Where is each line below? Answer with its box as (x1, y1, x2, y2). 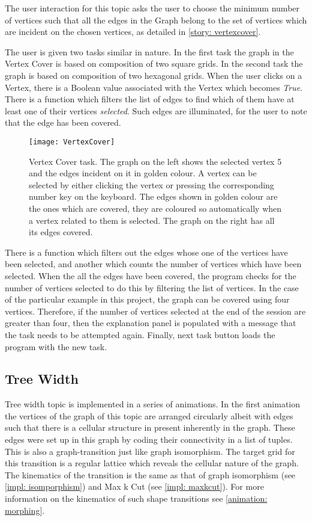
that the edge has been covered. (5, 116, 121, 129)
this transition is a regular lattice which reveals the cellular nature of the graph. (5, 457, 299, 469)
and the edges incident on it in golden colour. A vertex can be (29, 167, 257, 179)
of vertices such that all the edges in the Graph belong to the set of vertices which (5, 13, 307, 26)
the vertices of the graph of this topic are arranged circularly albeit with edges (5, 409, 293, 422)
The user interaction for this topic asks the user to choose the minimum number (5, 2, 300, 14)
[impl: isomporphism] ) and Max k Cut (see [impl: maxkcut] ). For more (5, 480, 264, 493)
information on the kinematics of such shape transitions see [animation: (5, 492, 268, 505)
